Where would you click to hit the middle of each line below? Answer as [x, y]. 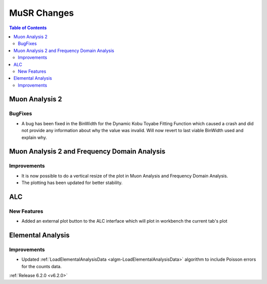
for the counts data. [42, 266]
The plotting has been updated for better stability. [72, 183]
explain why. [34, 137]
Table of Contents [28, 28]
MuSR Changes [42, 13]
